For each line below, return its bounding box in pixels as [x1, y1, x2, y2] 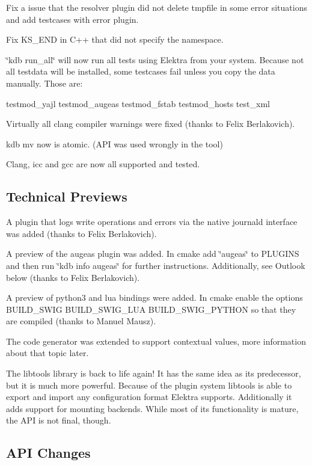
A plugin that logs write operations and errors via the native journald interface [6, 215, 298, 228]
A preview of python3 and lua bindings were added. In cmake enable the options [6, 291, 303, 304]
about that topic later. [6, 346, 89, 359]
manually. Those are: [6, 76, 83, 89]
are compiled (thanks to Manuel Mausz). [6, 315, 156, 327]
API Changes [6, 443, 91, 462]
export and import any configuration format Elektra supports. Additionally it [6, 390, 292, 403]
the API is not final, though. [6, 414, 111, 427]
